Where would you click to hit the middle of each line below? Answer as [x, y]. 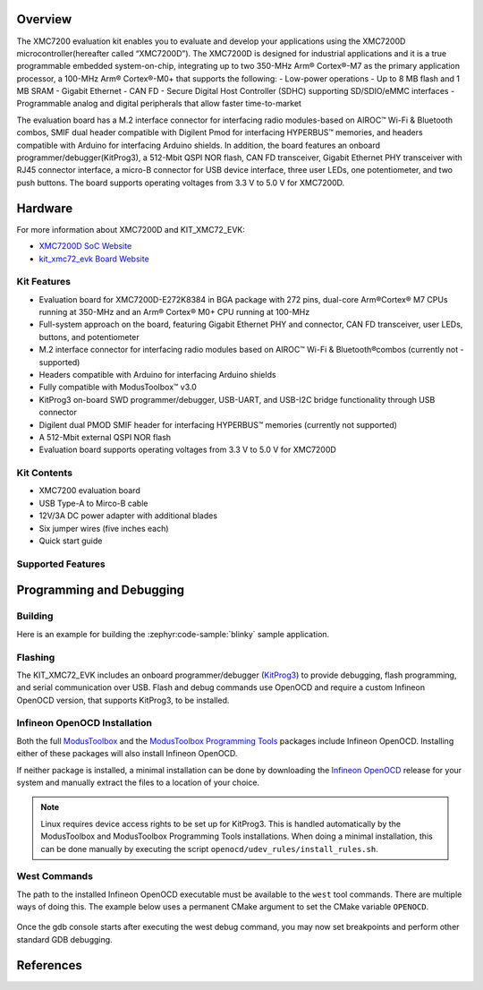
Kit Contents [45, 473]
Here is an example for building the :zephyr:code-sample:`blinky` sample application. [173, 634]
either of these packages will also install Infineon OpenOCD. [127, 754]
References [49, 965]
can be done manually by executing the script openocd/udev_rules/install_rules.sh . [210, 849]
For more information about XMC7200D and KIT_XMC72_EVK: [131, 229]
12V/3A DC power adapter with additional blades [128, 516]
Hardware [45, 208]
